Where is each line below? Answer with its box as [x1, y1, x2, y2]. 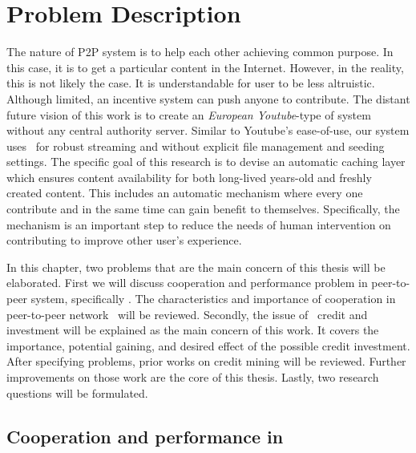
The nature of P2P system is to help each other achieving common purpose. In [6, 43, 394, 60]
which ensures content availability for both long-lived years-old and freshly [6, 168, 372, 185]
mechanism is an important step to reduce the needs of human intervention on [6, 216, 391, 233]
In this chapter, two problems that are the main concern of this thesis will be [6, 258, 386, 275]
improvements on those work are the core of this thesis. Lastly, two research [6, 369, 379, 385]
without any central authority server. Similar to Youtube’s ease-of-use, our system [6, 122, 410, 139]
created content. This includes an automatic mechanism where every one [6, 184, 363, 201]
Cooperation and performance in [6, 423, 284, 448]
